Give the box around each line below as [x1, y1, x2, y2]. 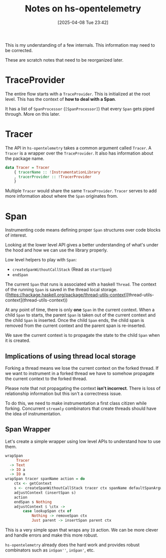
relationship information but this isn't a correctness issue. [5, 391, 122, 397]
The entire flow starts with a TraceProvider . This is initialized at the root [5, 90, 151, 97]
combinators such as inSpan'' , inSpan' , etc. [5, 547, 95, 553]
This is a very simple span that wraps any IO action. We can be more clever [5, 527, 159, 533]
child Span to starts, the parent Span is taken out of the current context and [5, 312, 156, 318]
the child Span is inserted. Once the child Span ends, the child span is [5, 318, 144, 323]
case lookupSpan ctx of [23, 509, 72, 514]
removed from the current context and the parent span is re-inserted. [5, 322, 146, 328]
